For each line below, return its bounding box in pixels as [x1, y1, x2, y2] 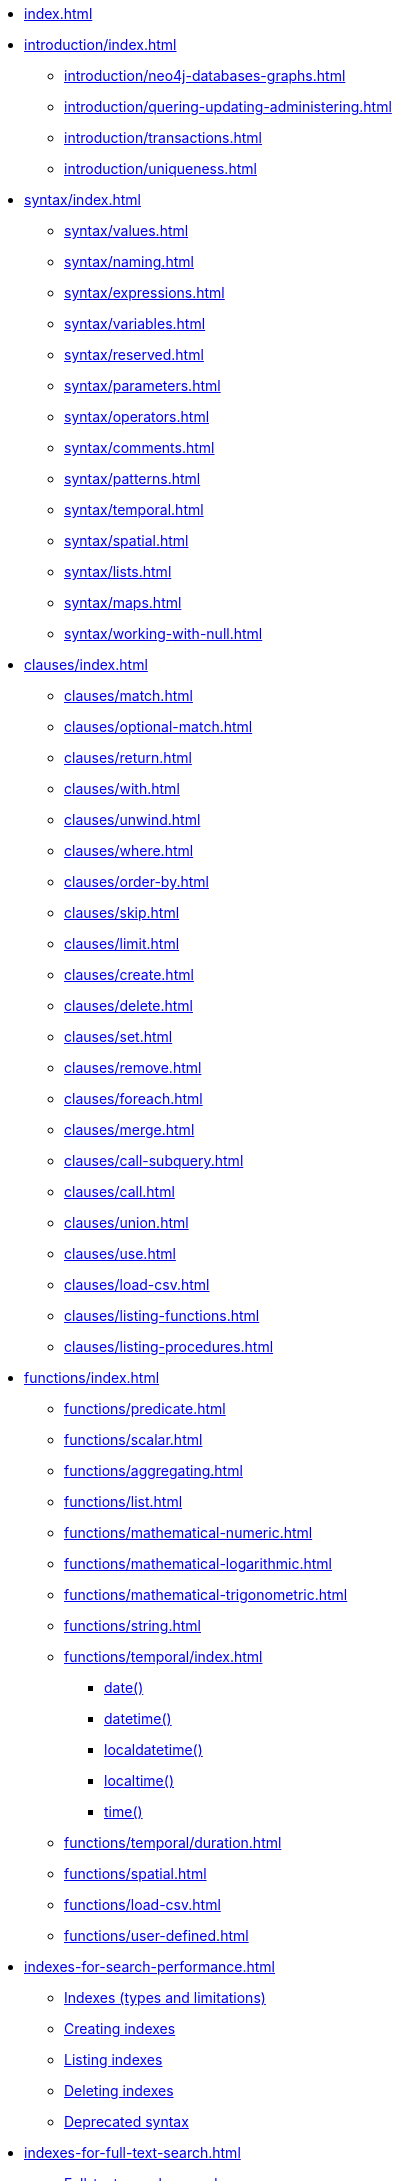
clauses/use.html [64, 1245, 176, 1262]
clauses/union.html [64, 1214, 189, 1231]
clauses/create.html [64, 966, 194, 983]
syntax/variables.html [64, 315, 206, 332]
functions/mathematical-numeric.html [64, 1524, 313, 1541]
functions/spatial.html [64, 1865, 207, 1882]
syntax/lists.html [64, 563, 172, 580]
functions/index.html [24, 1369, 160, 1386]
